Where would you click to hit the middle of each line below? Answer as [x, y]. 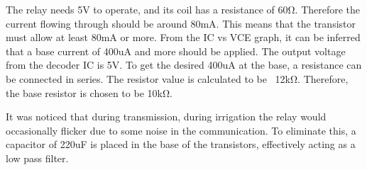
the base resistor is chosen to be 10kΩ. [89, 92]
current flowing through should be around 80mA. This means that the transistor [181, 23]
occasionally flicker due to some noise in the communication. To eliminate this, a [181, 130]
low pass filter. [37, 158]
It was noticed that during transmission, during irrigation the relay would [166, 117]
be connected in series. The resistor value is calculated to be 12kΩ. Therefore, [177, 78]
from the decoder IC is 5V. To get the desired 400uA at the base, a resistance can [184, 65]
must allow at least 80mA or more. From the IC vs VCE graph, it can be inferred [183, 37]
